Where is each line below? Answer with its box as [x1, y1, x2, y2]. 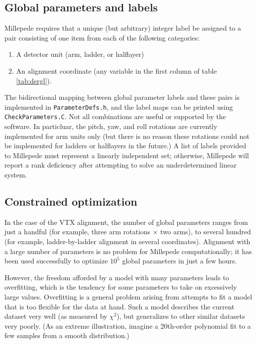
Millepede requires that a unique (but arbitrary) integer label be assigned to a [4, 23, 241, 33]
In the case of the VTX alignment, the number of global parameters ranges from [4, 216, 248, 227]
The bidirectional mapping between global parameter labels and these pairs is [4, 92, 240, 102]
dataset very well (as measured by [4, 311, 107, 321]
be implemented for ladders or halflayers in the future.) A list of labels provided [4, 140, 247, 151]
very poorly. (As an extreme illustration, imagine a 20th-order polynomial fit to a [4, 320, 251, 331]
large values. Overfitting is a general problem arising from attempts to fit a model [4, 292, 253, 301]
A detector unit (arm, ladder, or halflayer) [16, 49, 144, 59]
